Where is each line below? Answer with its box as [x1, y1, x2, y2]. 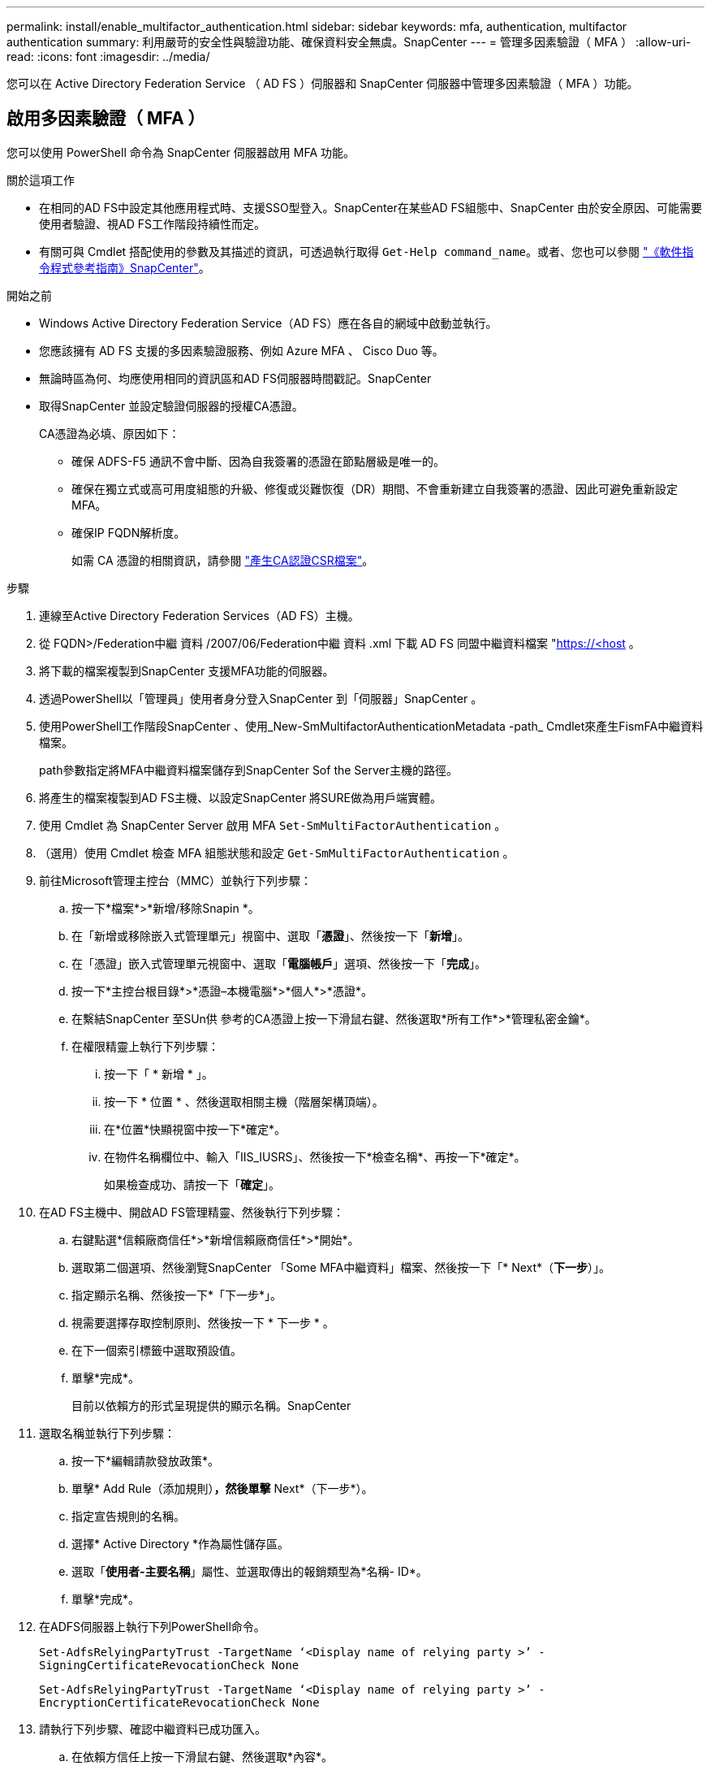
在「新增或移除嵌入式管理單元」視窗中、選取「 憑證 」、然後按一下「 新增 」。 [71, 928, 469, 943]
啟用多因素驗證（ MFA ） [6, 108, 205, 129]
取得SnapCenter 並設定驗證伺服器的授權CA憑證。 [39, 398, 304, 413]
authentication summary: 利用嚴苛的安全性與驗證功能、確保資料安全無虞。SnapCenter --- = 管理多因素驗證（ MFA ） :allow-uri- [6, 35, 692, 49]
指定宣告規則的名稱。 [71, 1508, 185, 1523]
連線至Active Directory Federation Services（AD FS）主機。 [39, 608, 360, 623]
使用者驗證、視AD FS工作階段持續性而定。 [39, 216, 265, 231]
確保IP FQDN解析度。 [71, 525, 186, 540]
